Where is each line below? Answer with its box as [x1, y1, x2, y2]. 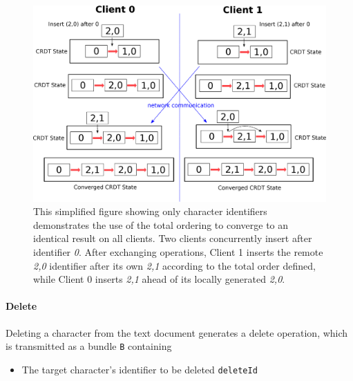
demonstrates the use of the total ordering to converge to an [33, 217, 289, 232]
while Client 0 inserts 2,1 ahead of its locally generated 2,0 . [33, 272, 285, 286]
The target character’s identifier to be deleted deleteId [21, 362, 258, 376]
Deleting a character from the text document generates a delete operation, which [6, 325, 348, 340]
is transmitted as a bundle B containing [6, 339, 172, 353]
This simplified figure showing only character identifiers [33, 204, 267, 219]
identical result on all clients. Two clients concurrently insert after [33, 231, 312, 245]
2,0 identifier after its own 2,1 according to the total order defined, [33, 258, 316, 272]
